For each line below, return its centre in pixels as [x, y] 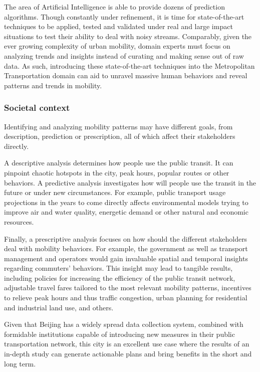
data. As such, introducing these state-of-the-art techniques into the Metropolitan [129, 65]
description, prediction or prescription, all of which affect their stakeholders [120, 136]
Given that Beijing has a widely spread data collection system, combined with [124, 324]
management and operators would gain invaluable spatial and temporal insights [126, 258]
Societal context [37, 108]
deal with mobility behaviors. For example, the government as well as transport [126, 248]
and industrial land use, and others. [59, 307]
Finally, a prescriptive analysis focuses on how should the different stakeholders [126, 238]
